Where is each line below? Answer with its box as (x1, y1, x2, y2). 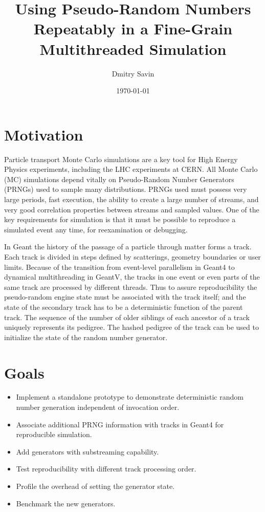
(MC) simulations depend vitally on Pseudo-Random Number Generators (4, 173, 234, 184)
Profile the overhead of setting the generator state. (16, 481, 175, 491)
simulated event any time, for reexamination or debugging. (4, 224, 188, 234)
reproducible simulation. (16, 429, 92, 440)
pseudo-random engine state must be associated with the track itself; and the (4, 291, 246, 302)
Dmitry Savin (112, 68, 154, 78)
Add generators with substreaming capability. (16, 446, 159, 457)
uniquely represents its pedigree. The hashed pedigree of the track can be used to (4, 322, 259, 332)
